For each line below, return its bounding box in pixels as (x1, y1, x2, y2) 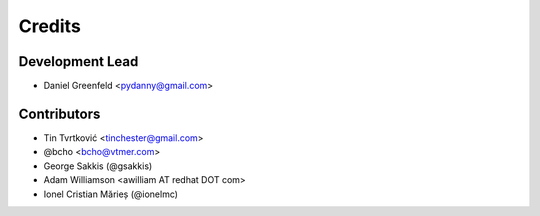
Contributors (18, 105, 101, 122)
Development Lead (18, 53, 139, 70)
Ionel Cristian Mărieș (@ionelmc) (43, 188, 179, 200)
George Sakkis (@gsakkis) (43, 160, 153, 172)
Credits (18, 15, 82, 37)
